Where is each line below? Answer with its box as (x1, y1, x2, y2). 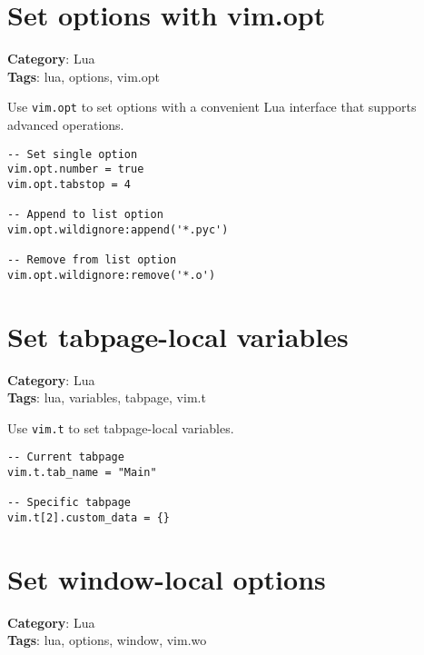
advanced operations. (7, 114, 124, 134)
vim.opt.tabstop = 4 (7, 177, 132, 191)
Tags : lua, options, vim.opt (7, 66, 160, 85)
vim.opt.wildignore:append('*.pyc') (7, 223, 229, 236)
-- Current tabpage (7, 451, 124, 464)
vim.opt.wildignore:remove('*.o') (7, 268, 216, 282)
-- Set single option (7, 147, 138, 161)
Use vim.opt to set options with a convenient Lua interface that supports (7, 97, 417, 116)
